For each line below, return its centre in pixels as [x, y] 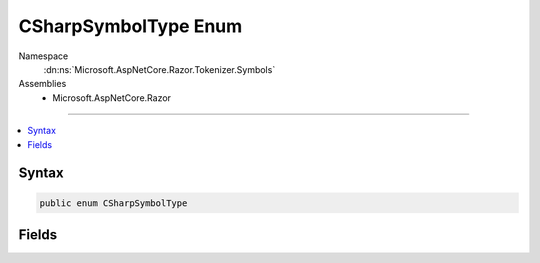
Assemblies [42, 84]
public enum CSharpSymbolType [113, 203]
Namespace [43, 56]
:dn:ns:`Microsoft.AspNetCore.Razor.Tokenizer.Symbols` [159, 69]
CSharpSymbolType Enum [130, 26]
